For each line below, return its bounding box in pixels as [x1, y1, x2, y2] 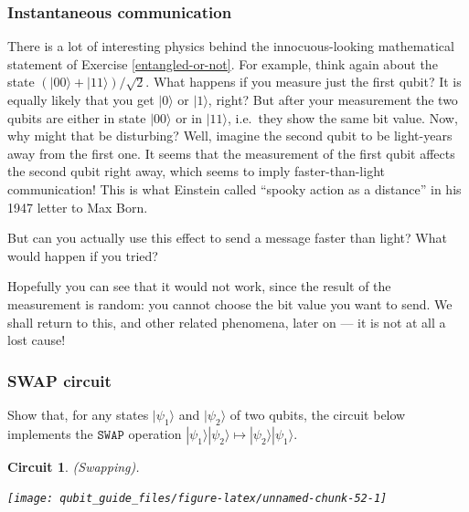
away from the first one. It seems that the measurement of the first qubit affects [7, 143, 455, 162]
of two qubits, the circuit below [229, 404, 406, 423]
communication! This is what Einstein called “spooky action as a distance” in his [7, 179, 462, 198]
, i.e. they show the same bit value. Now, [228, 108, 458, 127]
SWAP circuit [7, 369, 112, 392]
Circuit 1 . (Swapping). [7, 456, 140, 475]
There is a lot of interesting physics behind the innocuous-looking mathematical [7, 37, 454, 56]
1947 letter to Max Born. [7, 197, 148, 216]
